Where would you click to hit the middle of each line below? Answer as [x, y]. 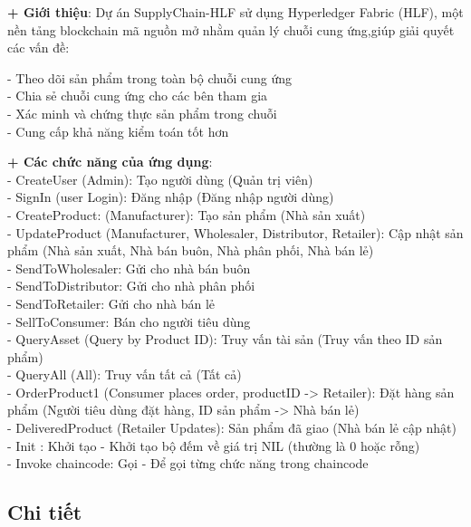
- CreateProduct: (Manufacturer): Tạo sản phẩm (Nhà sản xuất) [187, 214]
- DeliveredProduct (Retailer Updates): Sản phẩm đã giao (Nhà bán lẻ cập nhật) [232, 428]
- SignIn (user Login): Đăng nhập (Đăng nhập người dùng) [171, 197]
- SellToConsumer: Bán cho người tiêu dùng [129, 321]
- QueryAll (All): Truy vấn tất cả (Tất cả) [125, 374]
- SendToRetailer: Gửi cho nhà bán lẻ [111, 303]
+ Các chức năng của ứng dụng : [110, 162]
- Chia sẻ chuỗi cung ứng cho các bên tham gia [138, 96]
